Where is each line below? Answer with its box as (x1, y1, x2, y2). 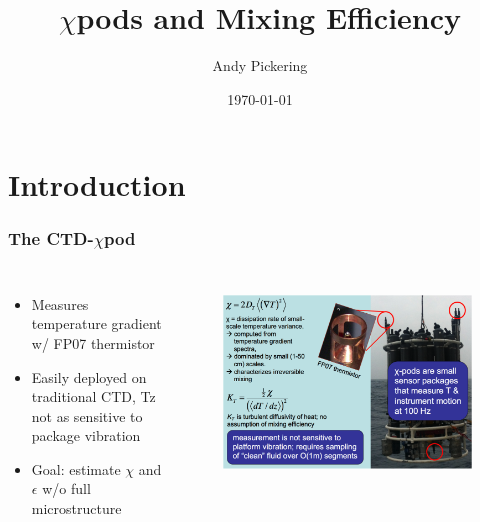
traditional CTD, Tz (31, 386, 156, 407)
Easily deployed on (31, 366, 147, 387)
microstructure (31, 498, 122, 519)
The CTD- (8, 226, 94, 251)
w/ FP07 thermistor (31, 332, 155, 353)
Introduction (8, 164, 186, 205)
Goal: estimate (31, 458, 121, 479)
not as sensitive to (31, 405, 143, 426)
